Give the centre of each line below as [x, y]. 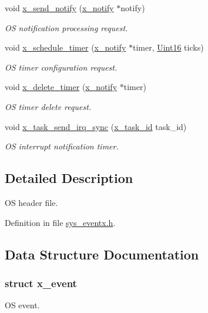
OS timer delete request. [48, 106]
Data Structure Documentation [102, 254]
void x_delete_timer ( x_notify [61, 87]
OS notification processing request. [66, 27]
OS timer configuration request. [61, 67]
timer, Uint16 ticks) [168, 47]
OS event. [22, 305]
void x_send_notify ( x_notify [59, 8]
